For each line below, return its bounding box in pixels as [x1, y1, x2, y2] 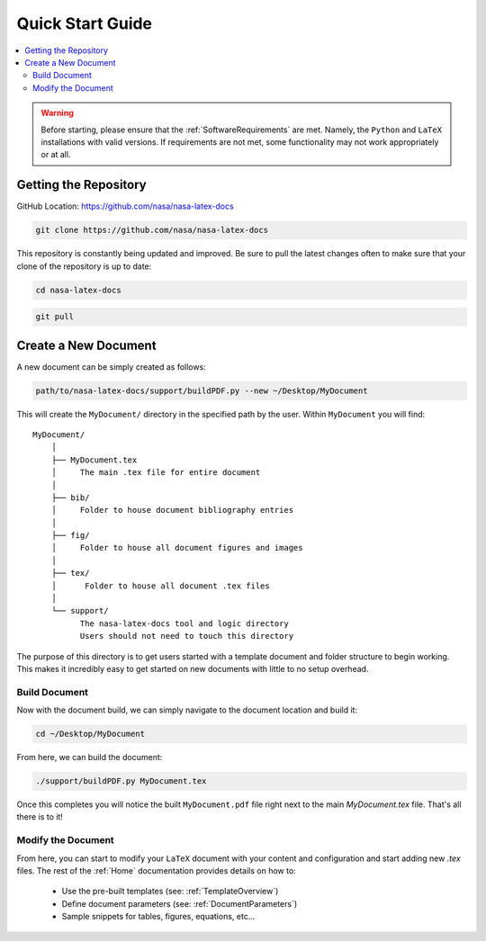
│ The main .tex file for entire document [50, 468, 261, 478]
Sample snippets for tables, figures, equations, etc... [61, 911, 256, 922]
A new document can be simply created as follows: [16, 361, 206, 372]
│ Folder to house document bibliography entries [50, 505, 294, 515]
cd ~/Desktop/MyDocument [35, 729, 146, 739]
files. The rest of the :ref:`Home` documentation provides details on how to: [16, 865, 296, 876]
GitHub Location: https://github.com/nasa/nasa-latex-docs [16, 201, 234, 211]
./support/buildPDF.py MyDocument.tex [35, 776, 207, 786]
